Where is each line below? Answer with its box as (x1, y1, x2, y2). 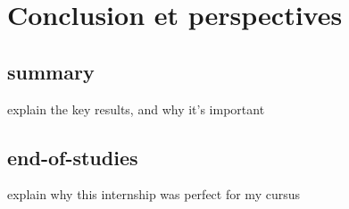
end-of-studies (7, 143, 138, 171)
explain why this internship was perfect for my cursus (7, 185, 300, 204)
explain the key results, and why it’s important (7, 99, 265, 118)
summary (7, 57, 95, 85)
